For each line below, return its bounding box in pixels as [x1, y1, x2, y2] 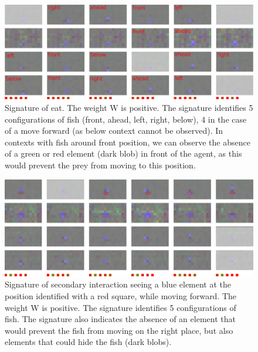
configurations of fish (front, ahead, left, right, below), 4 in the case [5, 113, 247, 125]
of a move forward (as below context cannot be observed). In [5, 124, 223, 137]
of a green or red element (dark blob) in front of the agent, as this [5, 147, 242, 160]
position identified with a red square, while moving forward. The [5, 290, 237, 302]
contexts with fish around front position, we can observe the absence [5, 136, 250, 148]
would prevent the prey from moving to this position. [5, 159, 196, 171]
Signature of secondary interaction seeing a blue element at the [5, 278, 232, 290]
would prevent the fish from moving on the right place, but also [5, 324, 233, 336]
